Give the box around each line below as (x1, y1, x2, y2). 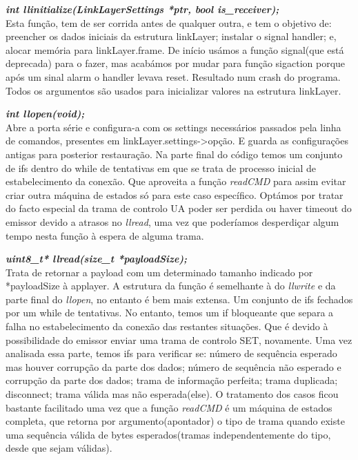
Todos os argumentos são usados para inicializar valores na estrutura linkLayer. (6, 83, 341, 97)
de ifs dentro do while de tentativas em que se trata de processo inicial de (6, 160, 317, 175)
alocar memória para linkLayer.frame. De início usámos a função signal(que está (6, 42, 344, 57)
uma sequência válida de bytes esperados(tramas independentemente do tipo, (6, 427, 331, 441)
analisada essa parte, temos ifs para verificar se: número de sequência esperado (6, 346, 337, 361)
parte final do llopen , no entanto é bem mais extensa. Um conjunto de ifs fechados (6, 291, 353, 306)
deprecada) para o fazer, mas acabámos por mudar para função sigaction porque (6, 56, 346, 70)
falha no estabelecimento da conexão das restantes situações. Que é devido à (6, 319, 328, 334)
